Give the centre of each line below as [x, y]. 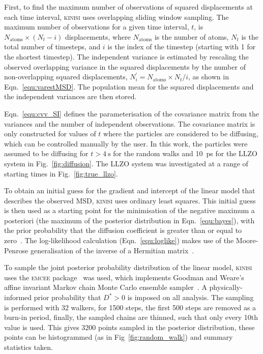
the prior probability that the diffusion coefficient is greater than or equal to [123, 230]
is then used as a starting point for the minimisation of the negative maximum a [129, 210]
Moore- [247, 240]
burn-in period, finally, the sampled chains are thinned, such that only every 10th [131, 317]
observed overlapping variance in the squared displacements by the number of [125, 66]
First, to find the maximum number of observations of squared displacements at [128, 7]
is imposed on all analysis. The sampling [191, 297]
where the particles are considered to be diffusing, [181, 134]
